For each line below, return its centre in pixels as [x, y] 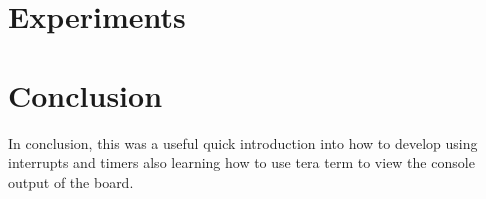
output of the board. [71, 181]
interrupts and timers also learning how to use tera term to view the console [241, 162]
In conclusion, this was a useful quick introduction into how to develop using [243, 142]
